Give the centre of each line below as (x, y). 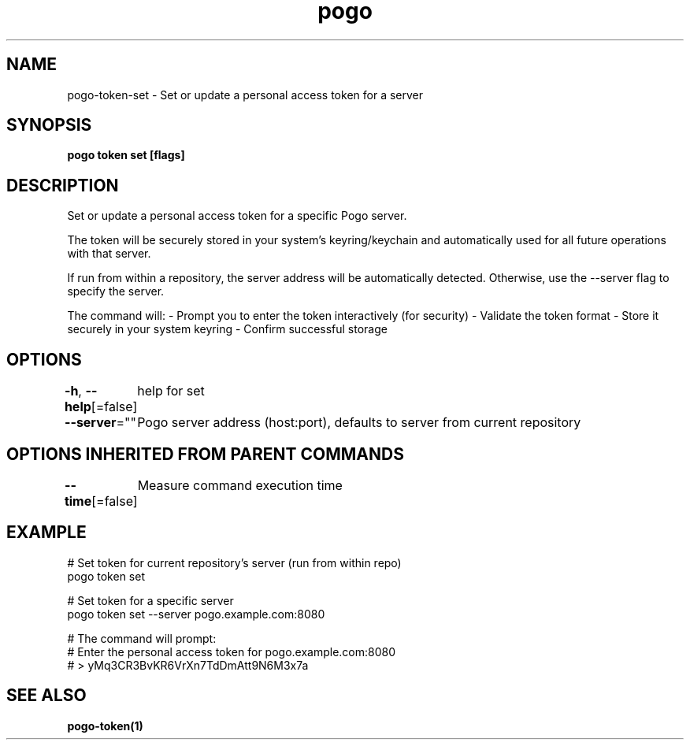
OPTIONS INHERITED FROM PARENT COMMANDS (205, 454)
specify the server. (116, 291)
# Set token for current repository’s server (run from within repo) (234, 562)
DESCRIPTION (63, 185)
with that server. (109, 254)
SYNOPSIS (49, 125)
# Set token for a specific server (150, 600)
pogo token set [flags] (126, 155)
